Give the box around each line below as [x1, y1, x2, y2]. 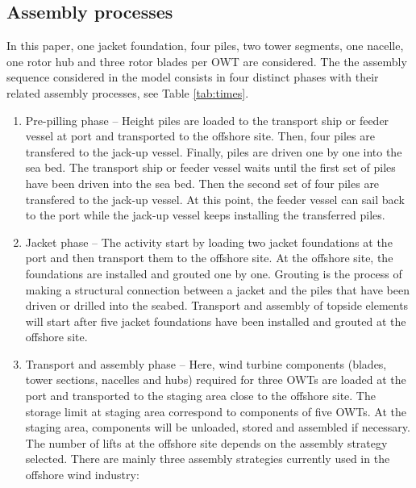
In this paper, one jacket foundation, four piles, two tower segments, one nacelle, [6, 37, 404, 54]
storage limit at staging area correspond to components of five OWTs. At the [25, 402, 407, 419]
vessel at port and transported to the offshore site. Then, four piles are [25, 127, 375, 144]
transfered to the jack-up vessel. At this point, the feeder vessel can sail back [25, 190, 405, 207]
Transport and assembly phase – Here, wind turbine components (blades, [25, 355, 387, 372]
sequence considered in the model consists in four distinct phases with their [6, 69, 379, 86]
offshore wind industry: [25, 466, 139, 483]
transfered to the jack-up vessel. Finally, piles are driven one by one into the [25, 143, 402, 160]
